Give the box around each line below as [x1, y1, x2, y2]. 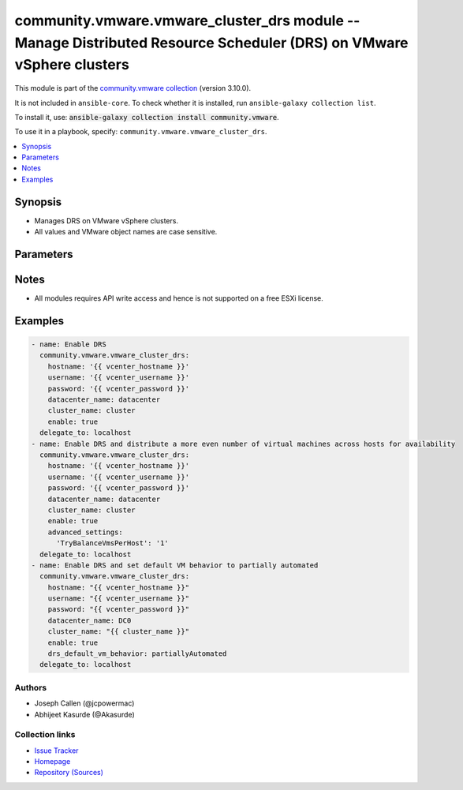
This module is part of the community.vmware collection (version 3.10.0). [14, 84, 252, 93]
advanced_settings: [47, 527, 124, 537]
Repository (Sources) [34, 768, 104, 777]
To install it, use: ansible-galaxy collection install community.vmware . [14, 112, 279, 122]
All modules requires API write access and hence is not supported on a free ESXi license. [34, 294, 323, 303]
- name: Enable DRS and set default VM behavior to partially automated [31, 560, 319, 570]
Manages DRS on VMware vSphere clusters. [34, 215, 179, 225]
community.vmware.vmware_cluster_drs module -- [14, 12, 360, 29]
